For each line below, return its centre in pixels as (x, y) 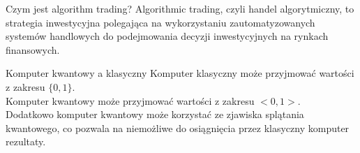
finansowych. (33, 49)
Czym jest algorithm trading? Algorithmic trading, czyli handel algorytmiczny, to (180, 8)
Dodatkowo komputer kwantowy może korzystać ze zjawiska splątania (155, 114)
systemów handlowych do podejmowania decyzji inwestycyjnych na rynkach (167, 36)
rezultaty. (26, 141)
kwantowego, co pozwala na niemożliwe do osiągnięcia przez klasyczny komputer (178, 127)
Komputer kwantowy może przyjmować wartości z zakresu (130, 100)
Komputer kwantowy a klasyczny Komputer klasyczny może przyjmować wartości (180, 73)
